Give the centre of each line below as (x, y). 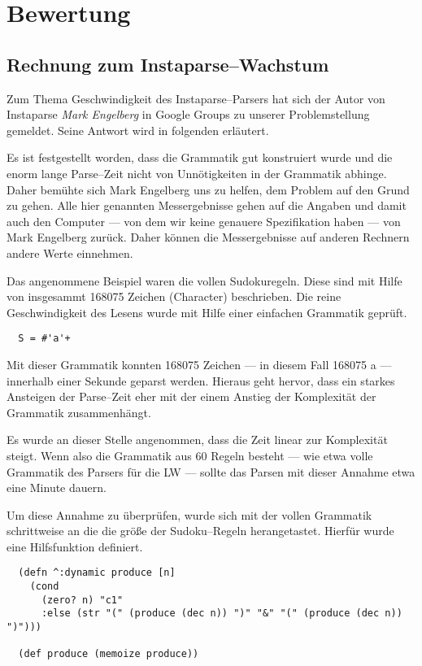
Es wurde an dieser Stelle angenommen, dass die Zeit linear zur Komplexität (197, 440)
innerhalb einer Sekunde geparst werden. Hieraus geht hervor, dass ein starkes (201, 380)
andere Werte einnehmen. (70, 252)
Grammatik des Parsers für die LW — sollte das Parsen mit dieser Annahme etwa (211, 471)
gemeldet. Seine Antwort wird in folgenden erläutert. (138, 130)
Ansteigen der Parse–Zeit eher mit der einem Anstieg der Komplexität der (191, 396)
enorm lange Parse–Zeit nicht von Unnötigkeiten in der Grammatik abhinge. (197, 173)
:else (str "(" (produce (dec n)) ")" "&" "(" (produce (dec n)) (222, 614)
